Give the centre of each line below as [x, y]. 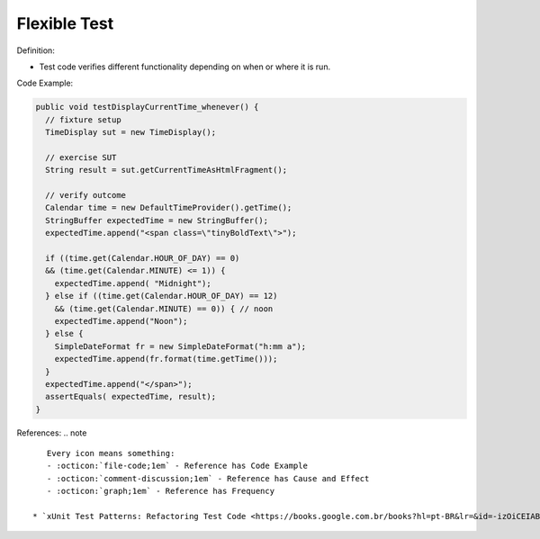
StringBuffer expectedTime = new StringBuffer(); [157, 220]
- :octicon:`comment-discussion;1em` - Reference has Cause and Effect [208, 478]
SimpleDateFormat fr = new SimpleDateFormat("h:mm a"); [180, 346]
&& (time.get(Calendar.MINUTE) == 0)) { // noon [164, 309]
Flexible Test [65, 23]
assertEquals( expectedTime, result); [130, 397]
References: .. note [52, 433]
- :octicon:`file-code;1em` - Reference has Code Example [177, 466]
